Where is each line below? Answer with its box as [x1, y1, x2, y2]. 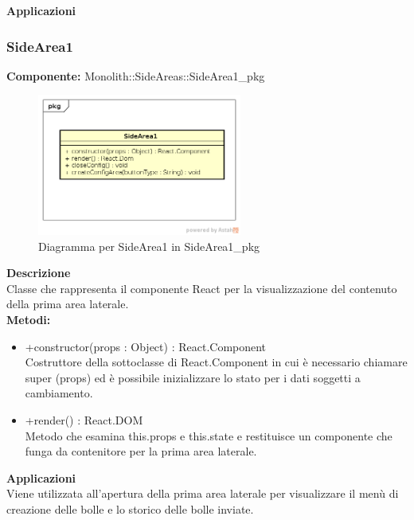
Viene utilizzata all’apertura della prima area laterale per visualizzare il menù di [6, 485, 399, 502]
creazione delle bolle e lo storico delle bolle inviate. [6, 501, 254, 518]
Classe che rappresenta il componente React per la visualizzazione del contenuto [6, 280, 397, 296]
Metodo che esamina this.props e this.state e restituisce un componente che [25, 427, 393, 444]
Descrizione [6, 264, 71, 281]
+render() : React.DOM [25, 412, 143, 428]
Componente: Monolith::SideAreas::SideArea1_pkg [6, 67, 265, 84]
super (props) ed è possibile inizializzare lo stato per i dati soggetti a [25, 369, 361, 385]
